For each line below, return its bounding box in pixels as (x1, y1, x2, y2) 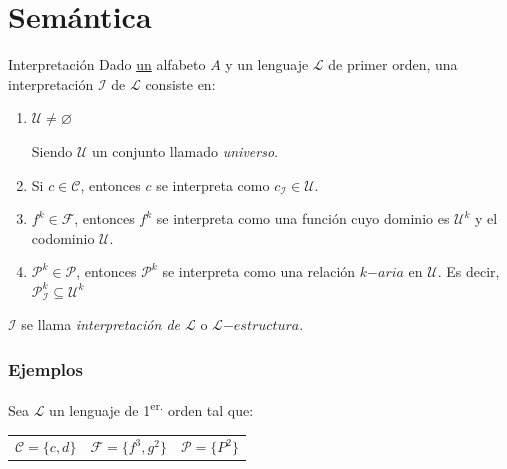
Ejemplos (8, 356, 83, 381)
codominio (31, 227, 95, 248)
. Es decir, (437, 261, 500, 282)
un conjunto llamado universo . (92, 140, 278, 161)
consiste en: (145, 73, 216, 94)
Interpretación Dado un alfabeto (8, 54, 206, 75)
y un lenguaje (225, 54, 309, 75)
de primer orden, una (328, 54, 458, 75)
